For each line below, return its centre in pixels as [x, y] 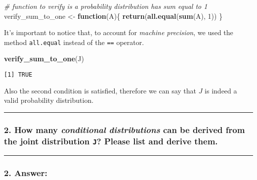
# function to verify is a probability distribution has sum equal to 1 [106, 6]
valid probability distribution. [49, 100]
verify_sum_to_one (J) [44, 59]
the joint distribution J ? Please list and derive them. [111, 141]
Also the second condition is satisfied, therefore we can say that [100, 90]
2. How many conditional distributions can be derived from [125, 129]
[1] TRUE [18, 75]
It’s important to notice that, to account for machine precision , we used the [119, 32]
